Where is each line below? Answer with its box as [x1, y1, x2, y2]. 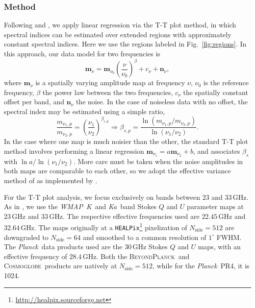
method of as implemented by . [4, 175, 98, 185]
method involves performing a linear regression [4, 145, 144, 156]
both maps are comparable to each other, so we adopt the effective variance [4, 166, 231, 176]
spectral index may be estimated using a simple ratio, [4, 106, 165, 116]
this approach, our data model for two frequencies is [4, 48, 160, 58]
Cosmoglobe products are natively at [4, 261, 117, 271]
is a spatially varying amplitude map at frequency [35, 77, 185, 88]
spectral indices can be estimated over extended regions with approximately [4, 29, 231, 39]
